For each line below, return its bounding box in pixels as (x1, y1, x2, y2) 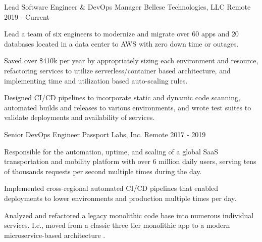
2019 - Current (4, 11, 49, 22)
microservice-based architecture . (4, 229, 106, 240)
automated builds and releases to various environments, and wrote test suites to (4, 102, 251, 112)
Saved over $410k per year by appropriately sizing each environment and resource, (4, 55, 258, 66)
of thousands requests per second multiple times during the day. (4, 166, 202, 176)
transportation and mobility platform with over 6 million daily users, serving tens (4, 156, 256, 167)
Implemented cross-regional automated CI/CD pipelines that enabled (4, 183, 218, 193)
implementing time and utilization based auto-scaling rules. (4, 75, 188, 86)
